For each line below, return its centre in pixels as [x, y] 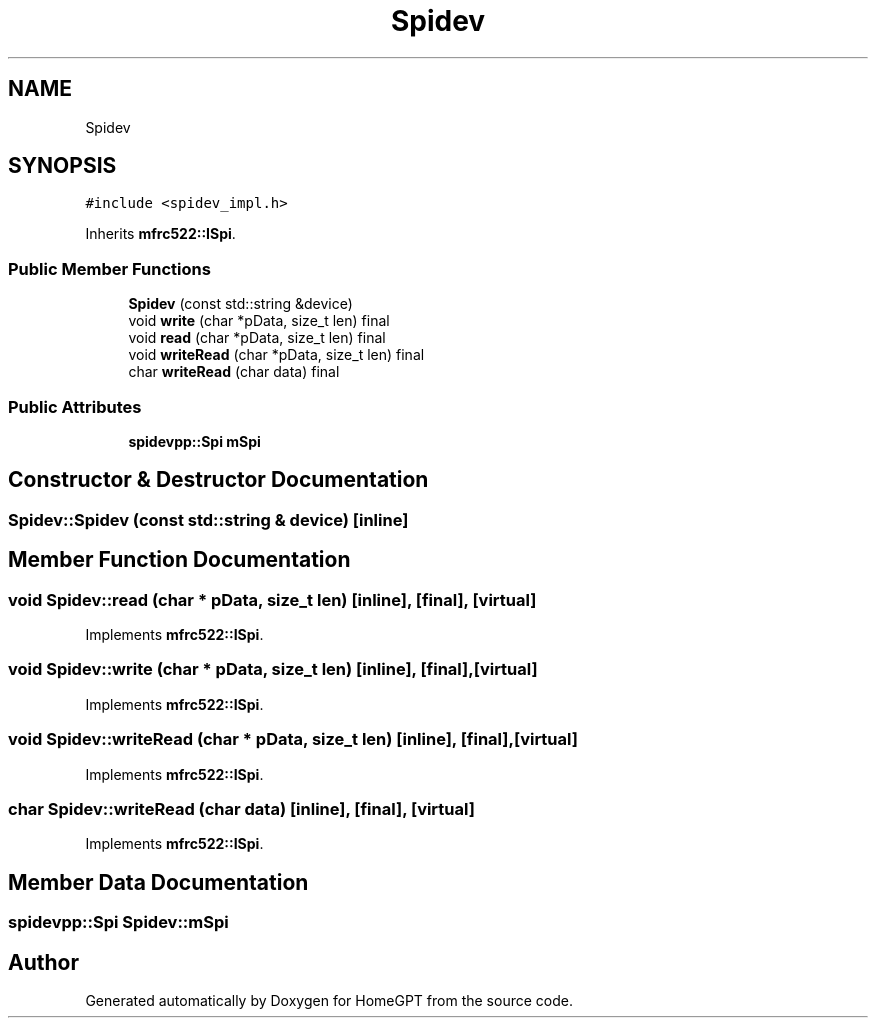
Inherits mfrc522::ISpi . [160, 234]
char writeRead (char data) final [234, 372]
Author [43, 962]
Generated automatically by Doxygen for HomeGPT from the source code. [329, 1000]
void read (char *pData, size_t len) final [257, 338]
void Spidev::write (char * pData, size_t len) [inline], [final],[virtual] [273, 669]
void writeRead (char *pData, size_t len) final [276, 355]
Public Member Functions [109, 268]
